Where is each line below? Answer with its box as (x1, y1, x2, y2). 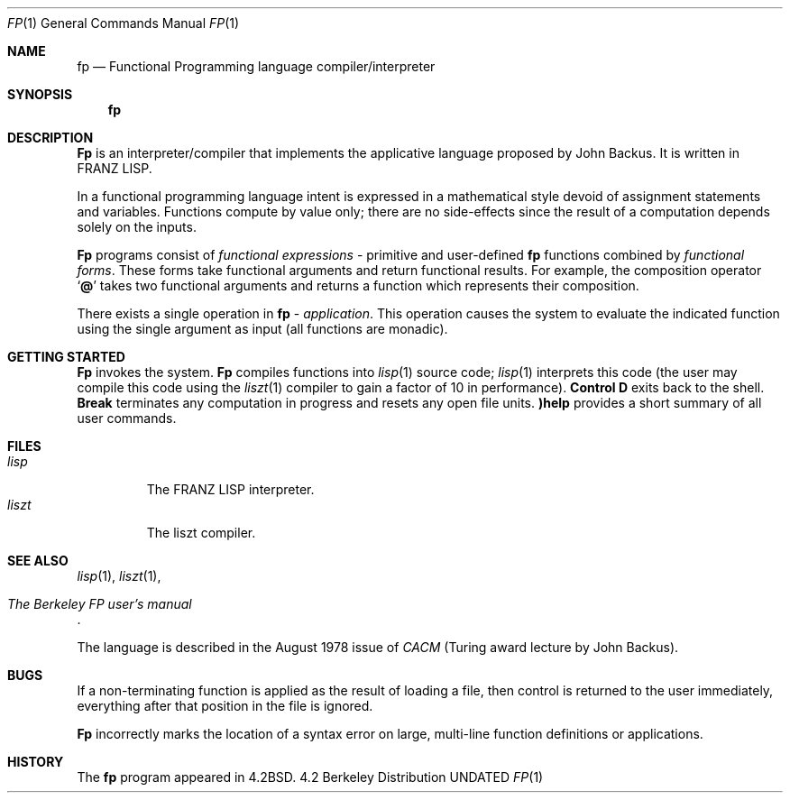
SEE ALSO (7, 553, 69, 568)
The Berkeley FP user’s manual (7, 596, 192, 611)
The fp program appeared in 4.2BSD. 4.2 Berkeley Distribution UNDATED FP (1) (77, 769, 544, 785)
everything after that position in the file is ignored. (77, 698, 373, 713)
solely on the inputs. (77, 219, 197, 234)
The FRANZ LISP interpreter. (146, 482, 315, 497)
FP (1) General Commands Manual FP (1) (7, 15, 240, 31)
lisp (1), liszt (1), (77, 568, 161, 584)
